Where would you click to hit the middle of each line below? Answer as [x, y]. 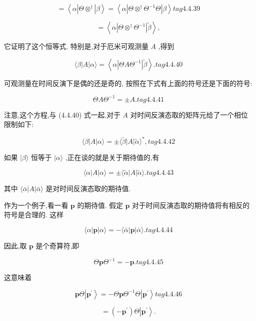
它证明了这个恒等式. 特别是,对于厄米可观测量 [76, 46]
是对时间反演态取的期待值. [88, 188]
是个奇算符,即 [58, 245]
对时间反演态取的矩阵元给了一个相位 [189, 114]
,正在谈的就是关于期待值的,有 [112, 157]
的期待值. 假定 [100, 205]
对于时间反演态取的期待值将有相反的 [191, 205]
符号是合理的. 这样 [34, 215]
